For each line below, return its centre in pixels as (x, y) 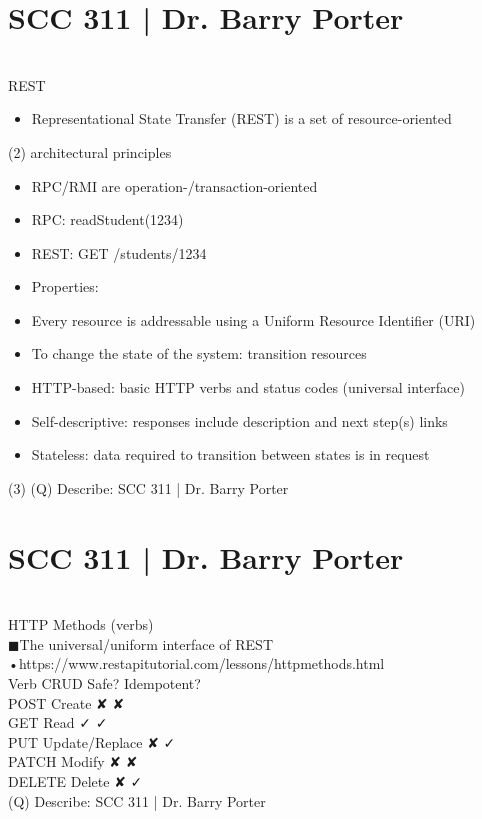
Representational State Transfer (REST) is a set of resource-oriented (241, 118)
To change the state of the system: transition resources (199, 353)
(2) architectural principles (90, 151)
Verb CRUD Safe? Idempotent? (104, 682)
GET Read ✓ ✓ (58, 722)
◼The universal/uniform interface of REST (141, 643)
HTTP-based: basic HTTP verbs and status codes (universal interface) (248, 387)
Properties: (65, 286)
